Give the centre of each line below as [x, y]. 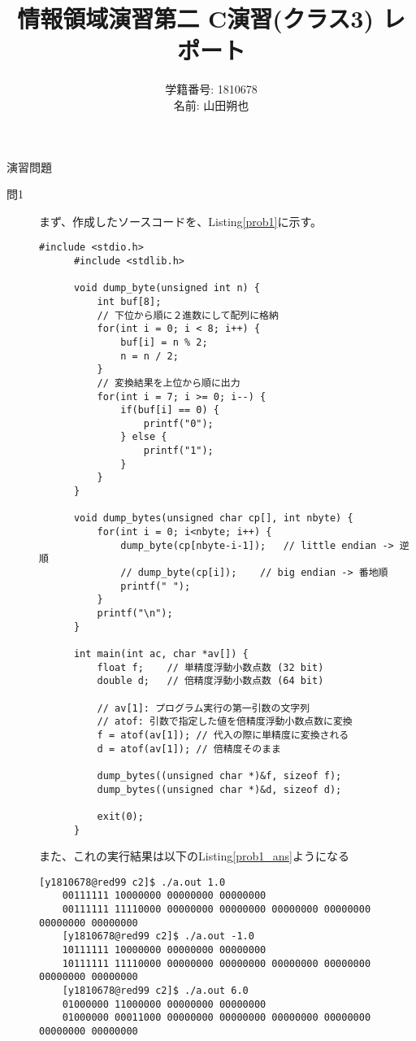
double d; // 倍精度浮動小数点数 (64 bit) [210, 681]
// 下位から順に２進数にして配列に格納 [188, 315]
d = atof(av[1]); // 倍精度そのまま [189, 749]
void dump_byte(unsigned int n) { [167, 288]
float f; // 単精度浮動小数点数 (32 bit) [210, 667]
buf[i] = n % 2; [164, 342]
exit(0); [120, 816]
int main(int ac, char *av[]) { [161, 653]
